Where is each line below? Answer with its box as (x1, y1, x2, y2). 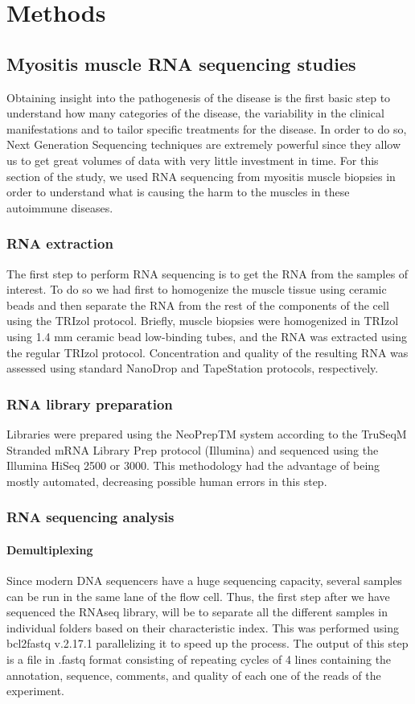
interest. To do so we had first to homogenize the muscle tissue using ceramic (6, 281, 387, 298)
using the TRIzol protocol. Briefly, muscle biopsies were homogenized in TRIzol (6, 312, 399, 329)
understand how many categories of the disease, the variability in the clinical (6, 105, 384, 121)
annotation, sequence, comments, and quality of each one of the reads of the (6, 666, 381, 683)
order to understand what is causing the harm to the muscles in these (6, 183, 350, 200)
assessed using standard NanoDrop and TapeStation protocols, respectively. (6, 360, 379, 377)
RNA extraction (6, 233, 113, 253)
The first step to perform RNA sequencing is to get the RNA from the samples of (6, 265, 409, 282)
